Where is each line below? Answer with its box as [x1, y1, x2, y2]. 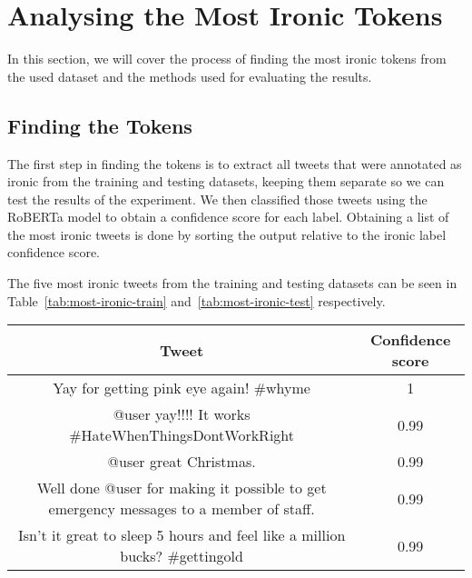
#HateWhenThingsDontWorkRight [69, 424, 295, 446]
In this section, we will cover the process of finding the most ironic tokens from [7, 49, 447, 68]
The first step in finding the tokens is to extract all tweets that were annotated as [7, 154, 462, 173]
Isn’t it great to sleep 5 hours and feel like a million [17, 524, 346, 546]
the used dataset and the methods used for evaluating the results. [7, 66, 372, 85]
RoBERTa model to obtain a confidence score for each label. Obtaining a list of [7, 207, 449, 226]
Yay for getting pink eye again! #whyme [53, 377, 310, 399]
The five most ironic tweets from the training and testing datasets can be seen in [7, 274, 457, 293]
